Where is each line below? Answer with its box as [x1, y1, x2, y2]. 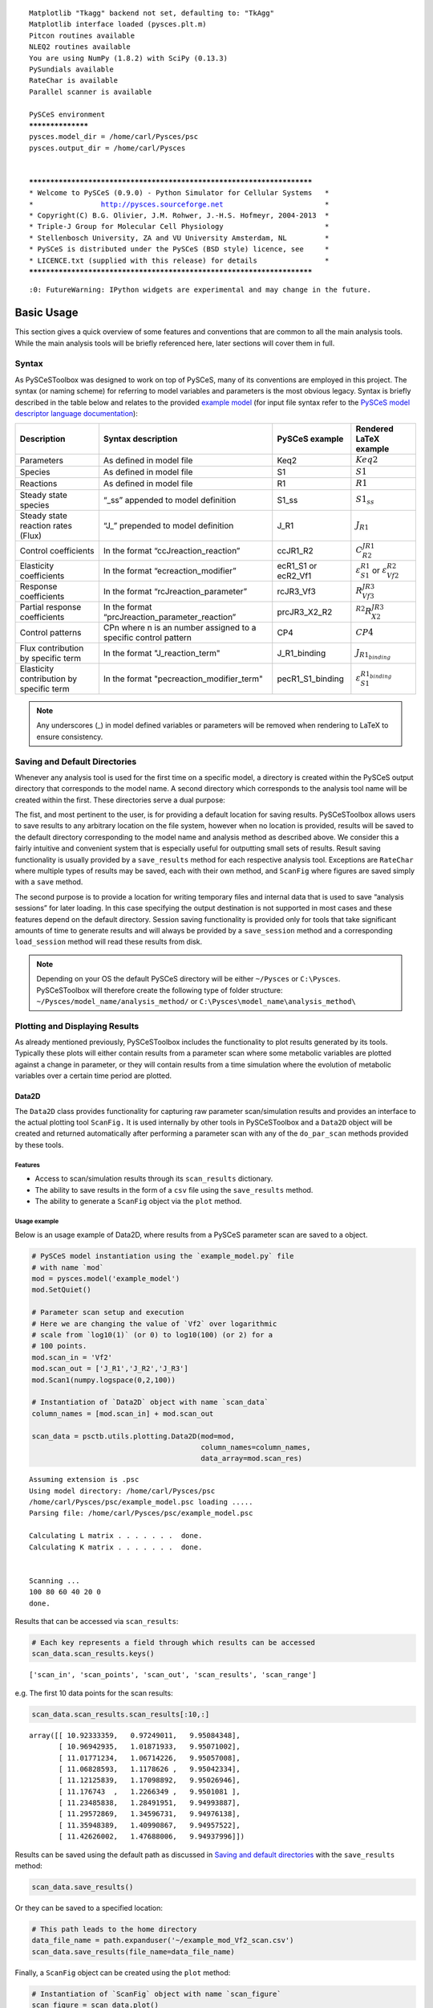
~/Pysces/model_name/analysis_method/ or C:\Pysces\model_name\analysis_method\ [36, 996, 356, 1006]
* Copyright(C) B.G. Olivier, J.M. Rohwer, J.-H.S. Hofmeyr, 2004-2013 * [29, 211, 330, 220]
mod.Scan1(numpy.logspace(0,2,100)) [31, 1375, 176, 1385]
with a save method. [14, 877, 83, 887]
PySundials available [29, 64, 114, 74]
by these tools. [14, 1140, 64, 1149]
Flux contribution [19, 643, 84, 654]
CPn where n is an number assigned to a [103, 622, 257, 633]
